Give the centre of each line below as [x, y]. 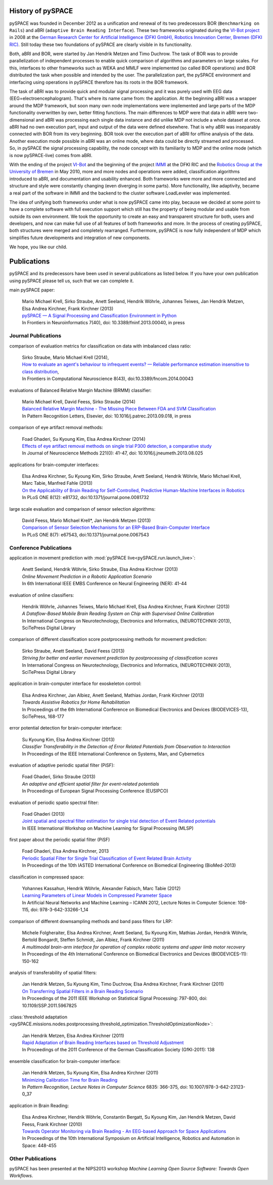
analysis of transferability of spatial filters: [53, 972]
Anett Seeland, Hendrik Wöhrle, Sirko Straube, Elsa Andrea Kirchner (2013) [100, 569]
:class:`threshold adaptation [38, 1017]
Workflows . [21, 1176]
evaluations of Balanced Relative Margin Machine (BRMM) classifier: [80, 390]
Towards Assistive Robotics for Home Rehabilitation [76, 702]
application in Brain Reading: [39, 1105]
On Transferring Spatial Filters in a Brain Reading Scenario [83, 991]
